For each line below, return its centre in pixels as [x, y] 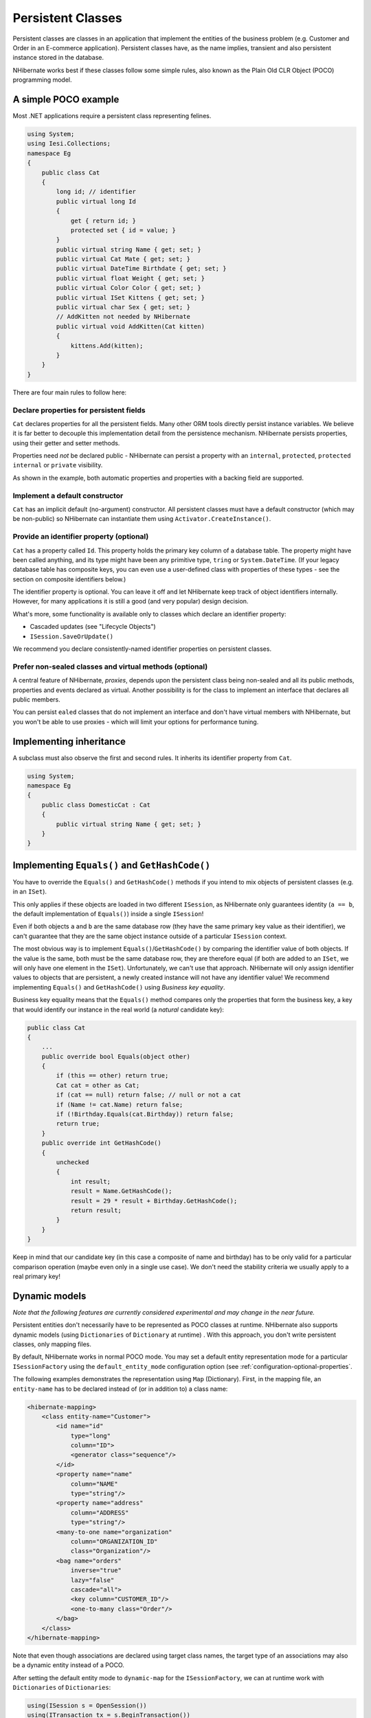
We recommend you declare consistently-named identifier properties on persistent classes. [142, 649]
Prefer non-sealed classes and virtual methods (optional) [110, 667]
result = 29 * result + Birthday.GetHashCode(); [154, 1201]
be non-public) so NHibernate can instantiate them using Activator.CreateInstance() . [142, 519]
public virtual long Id [96, 201]
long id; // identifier [96, 192]
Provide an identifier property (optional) [81, 537]
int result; [91, 1181]
